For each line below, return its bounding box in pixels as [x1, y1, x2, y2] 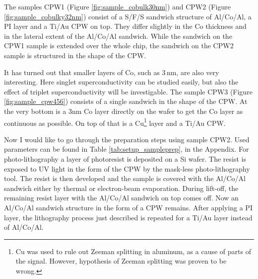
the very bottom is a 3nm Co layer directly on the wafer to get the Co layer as [4, 105, 243, 116]
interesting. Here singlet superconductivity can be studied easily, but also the [4, 77, 239, 87]
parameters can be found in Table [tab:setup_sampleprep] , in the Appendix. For [4, 144, 249, 154]
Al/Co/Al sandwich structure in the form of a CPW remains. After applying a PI [4, 202, 253, 212]
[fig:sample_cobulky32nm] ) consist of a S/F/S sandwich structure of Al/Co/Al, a [4, 11, 252, 21]
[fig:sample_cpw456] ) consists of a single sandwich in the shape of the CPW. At [4, 96, 248, 106]
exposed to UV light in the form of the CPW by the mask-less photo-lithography [4, 163, 250, 174]
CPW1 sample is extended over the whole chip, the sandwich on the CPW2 [4, 40, 234, 51]
